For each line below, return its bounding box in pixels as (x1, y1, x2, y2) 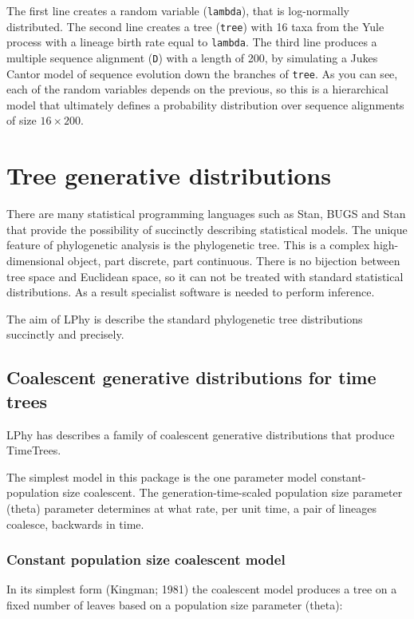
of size (6, 112, 37, 129)
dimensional (6, 252, 65, 268)
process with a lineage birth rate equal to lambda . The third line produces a (6, 34, 377, 50)
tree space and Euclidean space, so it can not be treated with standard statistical (6, 268, 404, 284)
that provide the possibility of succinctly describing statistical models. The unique (6, 220, 408, 237)
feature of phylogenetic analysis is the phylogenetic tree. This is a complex (6, 236, 370, 253)
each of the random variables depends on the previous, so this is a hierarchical (6, 81, 388, 97)
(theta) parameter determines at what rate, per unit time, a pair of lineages (6, 499, 377, 516)
